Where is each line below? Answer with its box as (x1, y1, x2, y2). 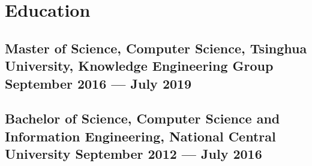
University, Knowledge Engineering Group (5, 56, 274, 75)
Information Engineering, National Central (5, 126, 276, 145)
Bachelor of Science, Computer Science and (5, 109, 280, 128)
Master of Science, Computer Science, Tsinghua (5, 38, 307, 57)
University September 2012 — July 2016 (5, 144, 262, 163)
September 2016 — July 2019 (5, 74, 192, 92)
